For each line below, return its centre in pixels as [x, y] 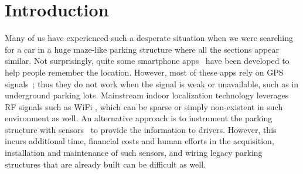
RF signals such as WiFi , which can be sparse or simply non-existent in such [144, 106]
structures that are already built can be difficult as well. [105, 164]
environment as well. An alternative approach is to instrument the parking [139, 118]
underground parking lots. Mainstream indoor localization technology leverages [147, 95]
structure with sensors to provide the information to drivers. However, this [141, 129]
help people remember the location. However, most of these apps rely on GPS [144, 72]
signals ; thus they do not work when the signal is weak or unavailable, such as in [152, 83]
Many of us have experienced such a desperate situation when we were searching [149, 38]
